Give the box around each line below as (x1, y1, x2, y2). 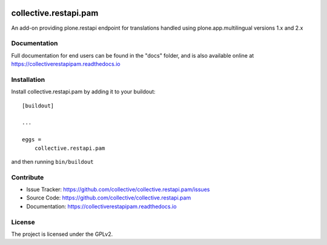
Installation (11, 75, 45, 84)
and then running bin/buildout (11, 158, 94, 165)
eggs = (22, 136, 42, 143)
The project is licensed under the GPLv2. (11, 230, 113, 238)
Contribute (11, 173, 44, 181)
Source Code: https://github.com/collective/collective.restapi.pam (26, 194, 191, 201)
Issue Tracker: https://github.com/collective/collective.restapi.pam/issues (26, 186, 210, 193)
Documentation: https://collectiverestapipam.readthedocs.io (26, 203, 177, 210)
